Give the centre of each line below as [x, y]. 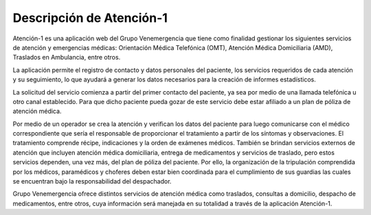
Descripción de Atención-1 [90, 18]
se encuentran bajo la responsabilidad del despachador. [92, 181]
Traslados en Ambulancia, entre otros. [67, 58]
